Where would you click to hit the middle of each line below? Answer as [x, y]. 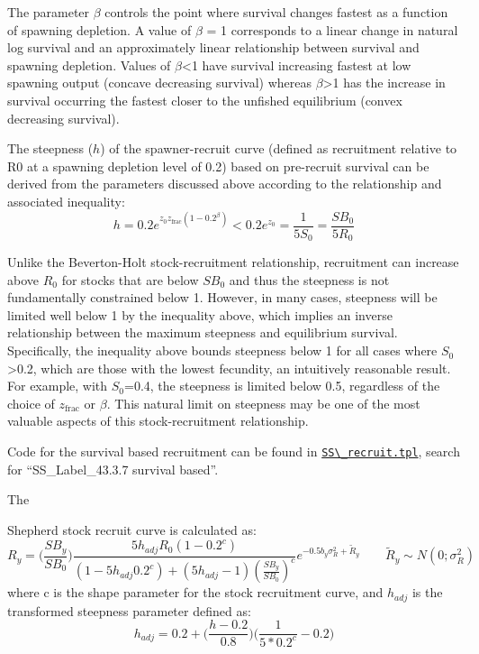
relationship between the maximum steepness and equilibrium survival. [203, 332]
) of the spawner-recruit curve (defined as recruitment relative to [279, 148]
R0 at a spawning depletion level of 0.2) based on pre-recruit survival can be [218, 166]
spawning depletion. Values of [89, 64]
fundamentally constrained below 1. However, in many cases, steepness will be [222, 297]
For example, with [58, 386]
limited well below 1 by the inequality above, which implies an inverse [200, 314]
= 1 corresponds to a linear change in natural [332, 29]
